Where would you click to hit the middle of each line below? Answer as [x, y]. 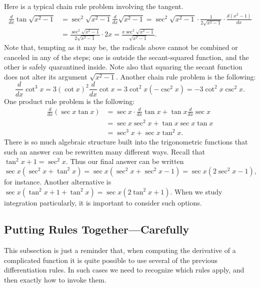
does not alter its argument [46, 76]
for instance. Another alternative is [58, 181]
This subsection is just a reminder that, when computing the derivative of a [120, 250]
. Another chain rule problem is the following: [186, 76]
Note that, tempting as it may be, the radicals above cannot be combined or [121, 47]
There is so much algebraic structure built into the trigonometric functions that [126, 142]
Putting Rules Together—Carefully [97, 229]
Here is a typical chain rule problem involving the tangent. [94, 6]
